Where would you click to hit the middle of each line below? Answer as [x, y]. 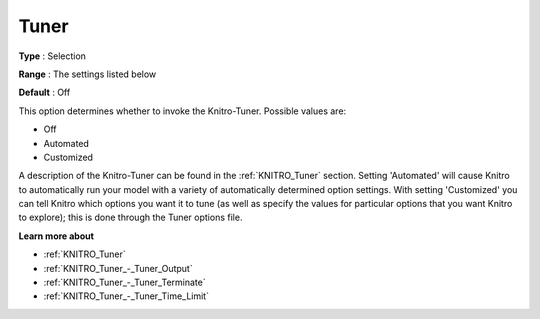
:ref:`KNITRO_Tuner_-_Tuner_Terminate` [124, 282]
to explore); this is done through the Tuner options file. [130, 217]
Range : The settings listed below [87, 74]
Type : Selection [52, 56]
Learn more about [56, 236]
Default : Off [44, 92]
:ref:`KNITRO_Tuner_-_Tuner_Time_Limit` [126, 296]
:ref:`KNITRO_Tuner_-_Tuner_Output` [118, 268]
